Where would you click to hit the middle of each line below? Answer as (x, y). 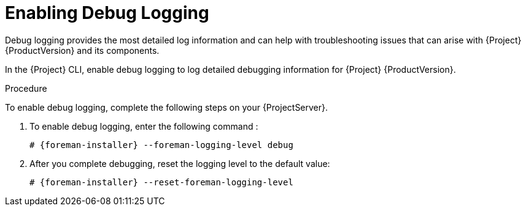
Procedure (26, 88)
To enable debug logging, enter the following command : (144, 126)
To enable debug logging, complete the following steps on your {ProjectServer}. (167, 107)
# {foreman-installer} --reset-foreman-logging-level (161, 182)
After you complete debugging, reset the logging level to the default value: (180, 163)
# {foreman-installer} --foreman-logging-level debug (161, 145)
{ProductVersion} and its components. (82, 50)
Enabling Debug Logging (107, 13)
